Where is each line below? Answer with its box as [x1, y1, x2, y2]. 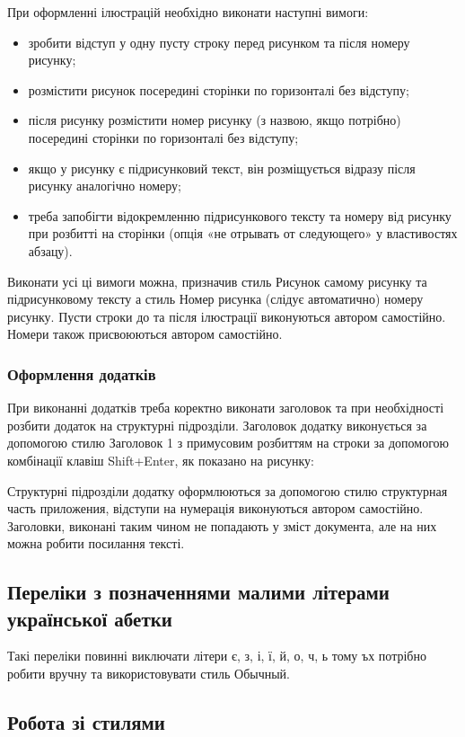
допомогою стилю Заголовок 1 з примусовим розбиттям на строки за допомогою [7, 433, 450, 452]
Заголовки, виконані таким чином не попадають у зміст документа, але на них [7, 516, 437, 535]
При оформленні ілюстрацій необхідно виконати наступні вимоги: [7, 3, 369, 21]
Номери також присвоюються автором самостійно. [7, 324, 283, 343]
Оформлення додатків [7, 362, 156, 385]
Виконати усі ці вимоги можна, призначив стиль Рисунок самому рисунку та [7, 271, 427, 290]
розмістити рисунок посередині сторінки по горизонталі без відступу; [28, 80, 409, 99]
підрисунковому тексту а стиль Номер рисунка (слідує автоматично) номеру [7, 289, 424, 308]
